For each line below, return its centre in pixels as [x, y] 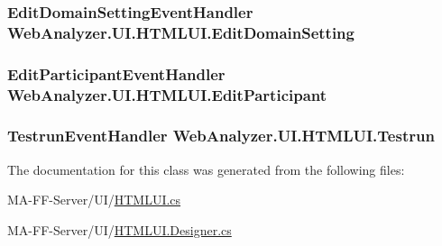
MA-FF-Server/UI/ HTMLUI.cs [94, 200]
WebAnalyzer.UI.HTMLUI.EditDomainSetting [181, 32]
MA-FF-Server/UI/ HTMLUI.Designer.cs [120, 229]
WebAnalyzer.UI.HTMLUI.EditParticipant [167, 94]
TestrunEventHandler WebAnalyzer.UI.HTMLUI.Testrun [221, 136]
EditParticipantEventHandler [116, 73]
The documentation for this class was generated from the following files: [206, 169]
